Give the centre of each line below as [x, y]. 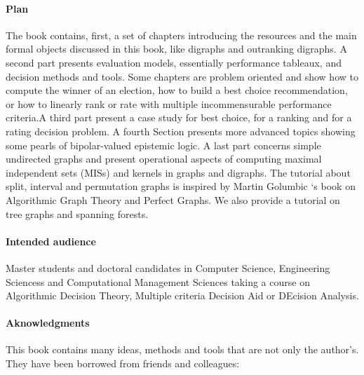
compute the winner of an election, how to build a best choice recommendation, [177, 90]
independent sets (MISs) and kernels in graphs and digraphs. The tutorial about [178, 172]
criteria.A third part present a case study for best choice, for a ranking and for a [179, 117]
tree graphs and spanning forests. [77, 213]
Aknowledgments [48, 323]
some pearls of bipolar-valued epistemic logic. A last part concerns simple [163, 145]
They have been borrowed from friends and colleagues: [123, 363]
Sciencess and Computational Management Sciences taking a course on [158, 281]
